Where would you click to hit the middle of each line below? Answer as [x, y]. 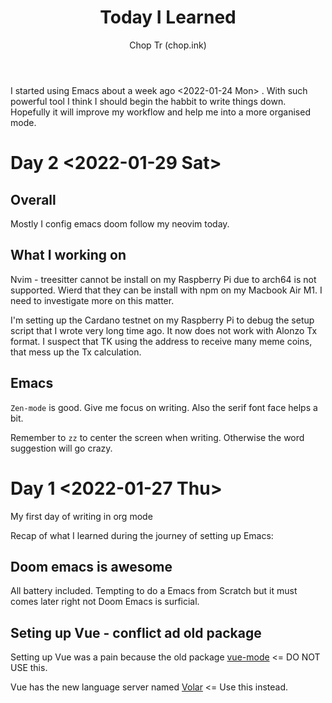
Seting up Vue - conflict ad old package [136, 632]
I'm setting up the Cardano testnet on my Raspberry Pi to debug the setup [162, 320]
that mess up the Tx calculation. [76, 352]
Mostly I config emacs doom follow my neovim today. [120, 223]
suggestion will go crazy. [61, 448]
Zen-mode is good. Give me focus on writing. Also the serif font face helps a [164, 407]
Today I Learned [168, 17]
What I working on [68, 255]
